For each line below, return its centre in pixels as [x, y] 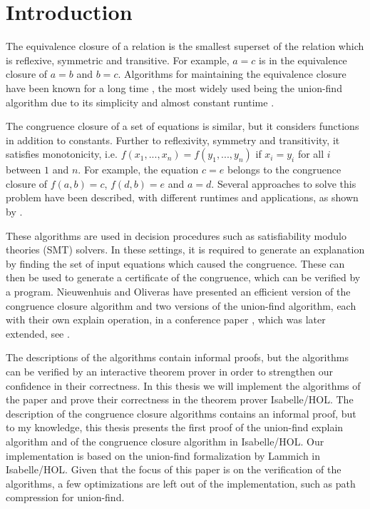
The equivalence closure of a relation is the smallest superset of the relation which [185, 46]
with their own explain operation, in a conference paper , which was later [166, 319]
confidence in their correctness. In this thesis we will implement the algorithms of [183, 385]
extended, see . [38, 333]
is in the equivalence [303, 60]
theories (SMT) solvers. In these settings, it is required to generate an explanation [185, 250]
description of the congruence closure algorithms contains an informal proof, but [181, 413]
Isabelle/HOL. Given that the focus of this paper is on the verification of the [174, 469]
